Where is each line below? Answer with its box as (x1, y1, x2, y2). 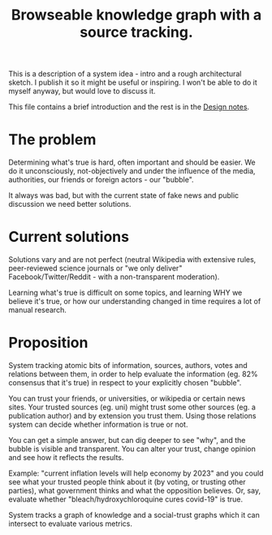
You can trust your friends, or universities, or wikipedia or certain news (8, 393, 246, 403)
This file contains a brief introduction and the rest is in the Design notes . (8, 102, 250, 112)
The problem (8, 130, 97, 149)
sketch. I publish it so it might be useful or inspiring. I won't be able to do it (8, 77, 257, 87)
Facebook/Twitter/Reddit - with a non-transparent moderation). (8, 272, 220, 282)
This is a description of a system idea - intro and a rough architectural (8, 69, 242, 79)
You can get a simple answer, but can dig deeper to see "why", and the (8, 436, 246, 445)
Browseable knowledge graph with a (11, 6, 262, 24)
